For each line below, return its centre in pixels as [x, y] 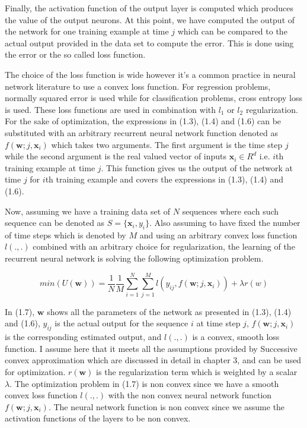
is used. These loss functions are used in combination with [111, 109]
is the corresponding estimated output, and [83, 337]
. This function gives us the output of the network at [197, 167]
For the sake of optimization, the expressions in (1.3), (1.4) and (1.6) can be [143, 121]
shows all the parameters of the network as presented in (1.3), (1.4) [169, 311]
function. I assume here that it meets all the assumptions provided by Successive [151, 348]
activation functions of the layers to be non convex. [98, 418]
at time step [218, 323]
